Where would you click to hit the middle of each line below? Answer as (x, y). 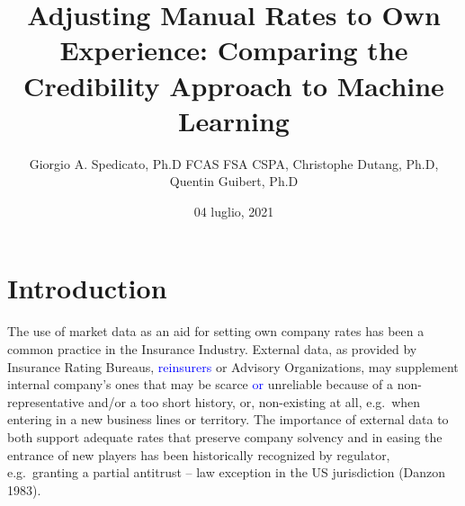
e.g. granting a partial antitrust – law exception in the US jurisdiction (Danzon (227, 472)
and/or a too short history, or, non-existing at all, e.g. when (254, 401)
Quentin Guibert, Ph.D (234, 181)
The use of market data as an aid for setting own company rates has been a (216, 331)
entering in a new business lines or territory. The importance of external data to (228, 419)
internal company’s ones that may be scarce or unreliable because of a (201, 384)
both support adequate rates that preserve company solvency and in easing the (225, 436)
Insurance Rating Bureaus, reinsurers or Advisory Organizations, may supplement (233, 366)
